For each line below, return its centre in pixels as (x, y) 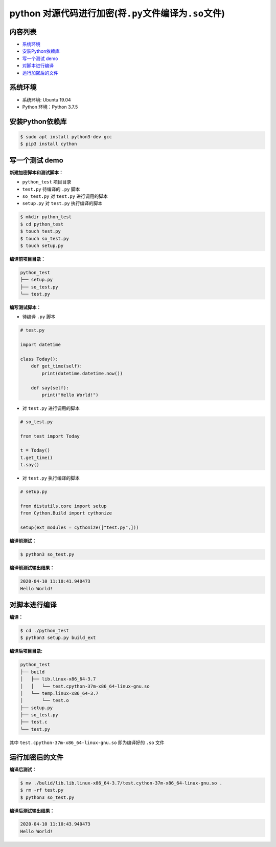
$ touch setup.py (42, 245)
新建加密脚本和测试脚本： (36, 172)
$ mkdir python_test (46, 217)
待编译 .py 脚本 (39, 317)
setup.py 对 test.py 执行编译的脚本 (62, 203)
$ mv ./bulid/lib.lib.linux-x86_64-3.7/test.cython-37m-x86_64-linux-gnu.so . (121, 783)
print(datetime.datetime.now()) (82, 373)
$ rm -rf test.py (42, 790)
